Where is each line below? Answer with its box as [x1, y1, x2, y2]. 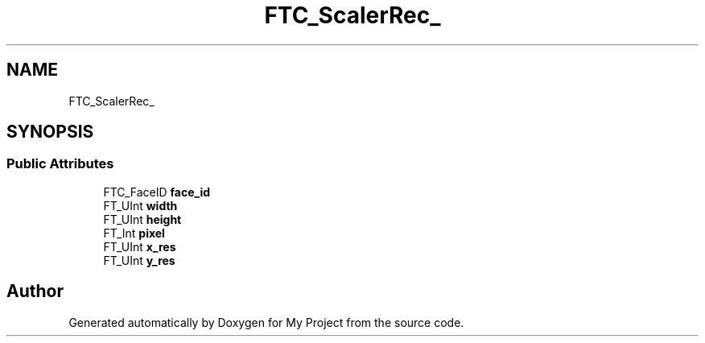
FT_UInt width [103, 198, 178, 213]
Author [6, 281, 64, 302]
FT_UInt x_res [103, 239, 176, 254]
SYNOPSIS [6, 122, 94, 143]
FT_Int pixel [103, 225, 165, 240]
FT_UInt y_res [103, 253, 175, 267]
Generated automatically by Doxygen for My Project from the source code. [68, 315, 464, 329]
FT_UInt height [103, 212, 182, 226]
